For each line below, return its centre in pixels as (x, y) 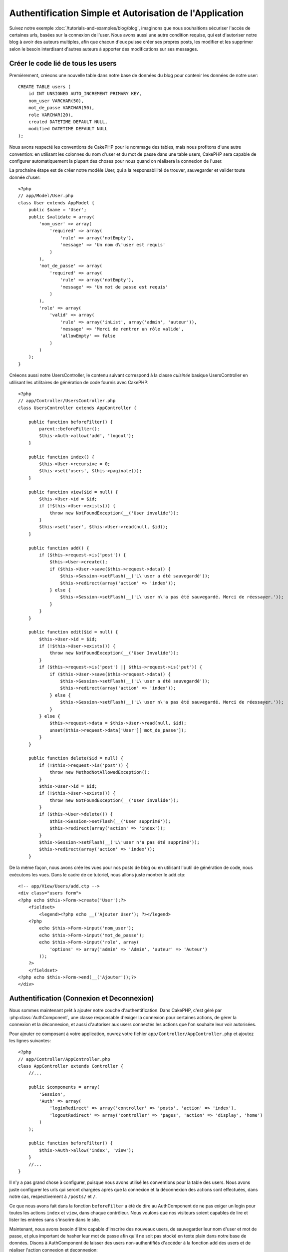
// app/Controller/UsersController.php (67, 401)
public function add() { (59, 548)
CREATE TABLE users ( (44, 87)
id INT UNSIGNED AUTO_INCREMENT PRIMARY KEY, (85, 94)
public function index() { (61, 457)
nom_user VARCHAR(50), (56, 101)
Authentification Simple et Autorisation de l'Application (127, 13)
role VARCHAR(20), (51, 115)
